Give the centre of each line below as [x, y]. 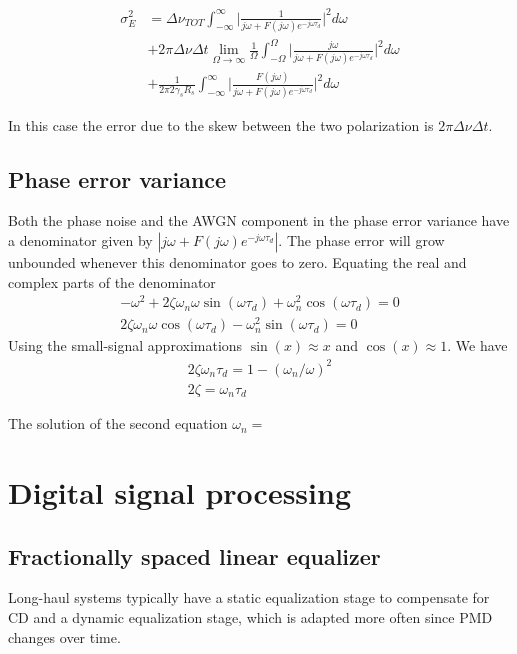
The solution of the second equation [118, 423]
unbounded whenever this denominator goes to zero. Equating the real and [237, 262]
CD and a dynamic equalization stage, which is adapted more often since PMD [250, 617]
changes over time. [64, 636]
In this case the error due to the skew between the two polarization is [221, 124]
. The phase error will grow [361, 240]
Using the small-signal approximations [125, 345]
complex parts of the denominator [112, 281]
